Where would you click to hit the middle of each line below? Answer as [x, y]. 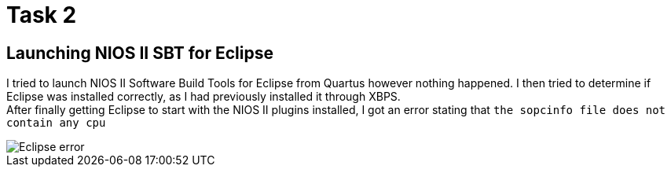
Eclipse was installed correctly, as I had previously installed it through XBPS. [203, 97]
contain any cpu [56, 123]
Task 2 [42, 15]
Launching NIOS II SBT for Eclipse [140, 53]
